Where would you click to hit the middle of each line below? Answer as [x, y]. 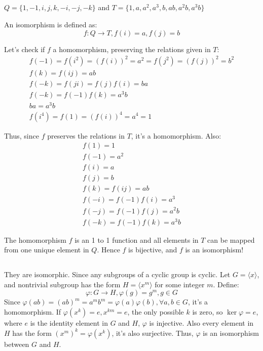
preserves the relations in [86, 135]
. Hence [108, 250]
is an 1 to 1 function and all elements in [137, 239]
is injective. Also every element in [201, 323]
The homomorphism [35, 239]
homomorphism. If [33, 312]
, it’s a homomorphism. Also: [176, 135]
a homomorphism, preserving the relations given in [132, 49]
